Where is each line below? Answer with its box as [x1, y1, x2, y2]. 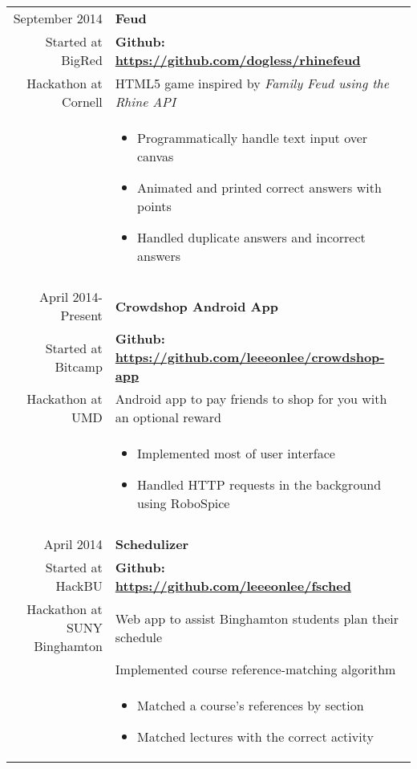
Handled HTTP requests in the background [137, 475, 382, 494]
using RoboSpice [137, 494, 230, 512]
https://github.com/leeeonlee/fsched [115, 576, 351, 595]
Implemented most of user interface [137, 444, 335, 462]
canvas [137, 147, 174, 165]
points [137, 197, 172, 215]
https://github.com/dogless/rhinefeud [115, 51, 361, 69]
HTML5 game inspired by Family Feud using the [115, 74, 390, 92]
